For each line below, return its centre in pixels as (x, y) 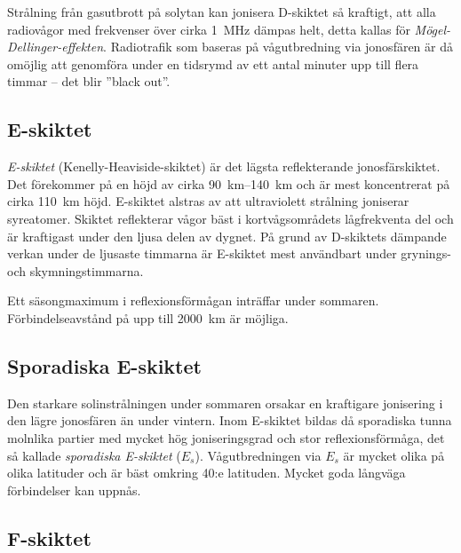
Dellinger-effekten (56, 47)
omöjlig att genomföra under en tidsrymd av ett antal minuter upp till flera (213, 63)
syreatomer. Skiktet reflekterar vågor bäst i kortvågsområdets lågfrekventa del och (230, 218)
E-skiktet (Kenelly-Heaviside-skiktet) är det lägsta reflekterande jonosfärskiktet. (224, 166)
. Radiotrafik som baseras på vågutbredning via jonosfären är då (278, 47)
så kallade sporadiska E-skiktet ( (94, 455)
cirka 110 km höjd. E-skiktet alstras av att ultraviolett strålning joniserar (208, 201)
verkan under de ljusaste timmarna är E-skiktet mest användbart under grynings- (229, 253)
